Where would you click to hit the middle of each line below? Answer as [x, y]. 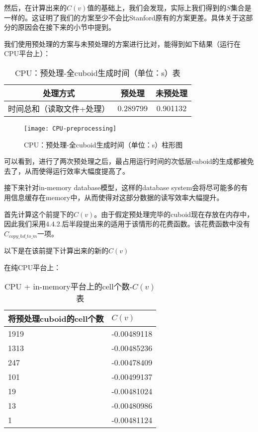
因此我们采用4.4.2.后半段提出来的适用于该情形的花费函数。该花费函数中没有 [127, 224]
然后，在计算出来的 [35, 7]
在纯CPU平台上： [33, 267]
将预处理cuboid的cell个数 [56, 319]
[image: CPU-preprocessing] [70, 128]
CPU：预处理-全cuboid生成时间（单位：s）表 [98, 72]
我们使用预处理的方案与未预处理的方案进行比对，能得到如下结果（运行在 [122, 43]
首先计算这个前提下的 [39, 214]
